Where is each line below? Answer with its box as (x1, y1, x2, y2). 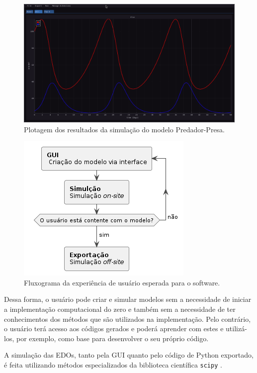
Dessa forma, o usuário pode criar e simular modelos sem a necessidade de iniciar (4, 294, 252, 304)
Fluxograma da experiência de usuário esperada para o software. (24, 277, 220, 287)
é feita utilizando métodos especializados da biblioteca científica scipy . (4, 360, 222, 370)
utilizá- (226, 323, 247, 334)
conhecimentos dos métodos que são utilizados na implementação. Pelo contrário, (4, 313, 251, 324)
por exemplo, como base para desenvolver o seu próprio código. (16, 333, 209, 343)
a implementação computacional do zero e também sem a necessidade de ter (4, 304, 236, 314)
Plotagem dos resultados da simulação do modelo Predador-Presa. (24, 124, 225, 134)
